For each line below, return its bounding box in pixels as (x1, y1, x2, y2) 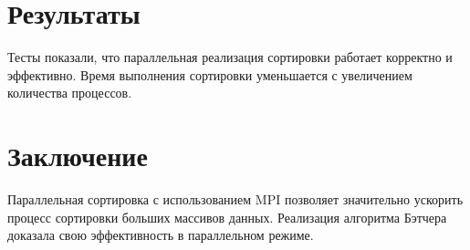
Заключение (7, 137, 148, 174)
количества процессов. (7, 83, 132, 102)
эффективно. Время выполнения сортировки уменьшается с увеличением (7, 65, 413, 84)
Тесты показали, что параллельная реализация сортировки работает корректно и (7, 47, 453, 67)
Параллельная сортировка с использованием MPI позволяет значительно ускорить (7, 190, 464, 209)
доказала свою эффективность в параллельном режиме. (7, 225, 314, 245)
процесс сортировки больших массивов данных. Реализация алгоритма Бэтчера (7, 207, 447, 226)
